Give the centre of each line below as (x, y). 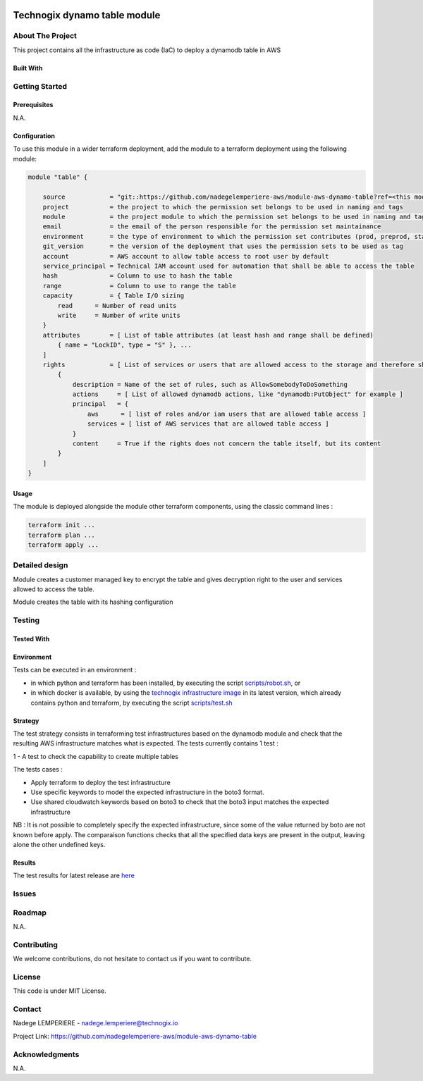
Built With (28, 68)
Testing (26, 620)
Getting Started (40, 86)
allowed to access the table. (54, 589)
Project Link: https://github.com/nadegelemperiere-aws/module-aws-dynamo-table (135, 1036)
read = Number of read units (117, 305)
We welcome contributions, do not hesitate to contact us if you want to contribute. (133, 959)
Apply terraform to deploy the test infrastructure (100, 782)
